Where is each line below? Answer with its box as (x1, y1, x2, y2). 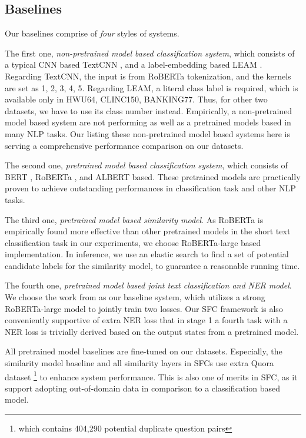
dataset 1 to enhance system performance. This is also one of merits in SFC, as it (5, 369, 298, 383)
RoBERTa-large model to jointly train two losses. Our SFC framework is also (5, 302, 283, 314)
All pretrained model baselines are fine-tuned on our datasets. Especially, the (5, 345, 282, 357)
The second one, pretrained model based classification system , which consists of (5, 159, 288, 171)
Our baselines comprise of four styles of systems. (5, 27, 179, 39)
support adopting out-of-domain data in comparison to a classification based (5, 381, 280, 394)
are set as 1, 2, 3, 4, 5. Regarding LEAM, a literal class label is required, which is (5, 81, 298, 94)
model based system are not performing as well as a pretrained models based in (5, 116, 291, 128)
